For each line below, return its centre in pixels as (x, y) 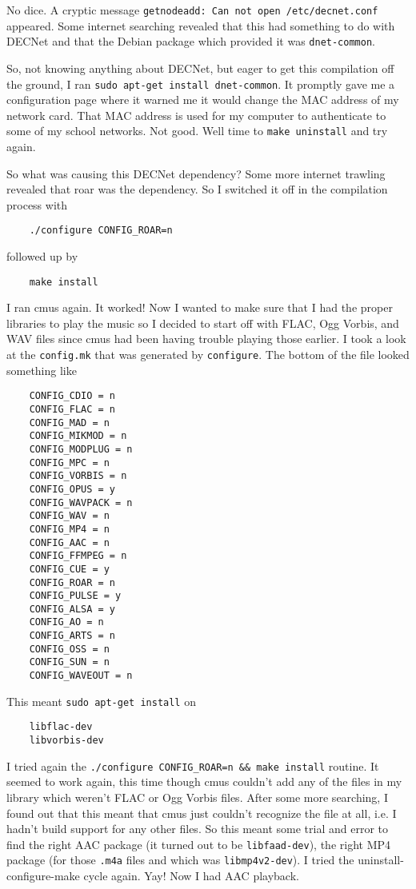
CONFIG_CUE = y (69, 569)
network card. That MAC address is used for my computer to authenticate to (196, 115)
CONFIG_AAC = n (69, 542)
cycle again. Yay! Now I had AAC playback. (191, 876)
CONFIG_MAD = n (69, 423)
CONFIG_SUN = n (69, 662)
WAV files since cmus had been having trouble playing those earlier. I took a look (206, 339)
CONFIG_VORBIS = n (78, 476)
